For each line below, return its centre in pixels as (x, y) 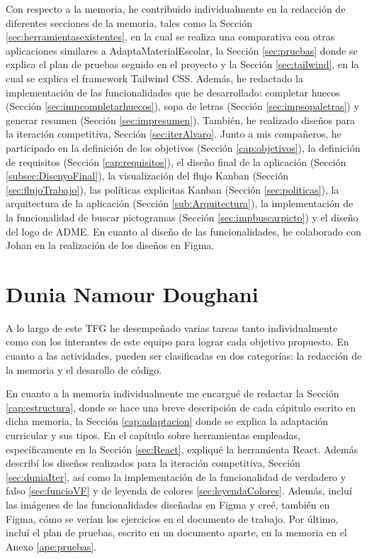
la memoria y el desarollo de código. (84, 369)
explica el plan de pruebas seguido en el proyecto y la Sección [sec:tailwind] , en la (182, 64)
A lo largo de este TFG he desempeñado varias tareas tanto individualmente (172, 327)
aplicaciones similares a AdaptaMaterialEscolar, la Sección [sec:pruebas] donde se (182, 50)
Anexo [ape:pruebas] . (51, 546)
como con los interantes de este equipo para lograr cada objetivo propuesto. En (177, 342)
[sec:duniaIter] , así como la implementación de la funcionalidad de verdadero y (176, 476)
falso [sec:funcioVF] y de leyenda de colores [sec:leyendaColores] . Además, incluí (179, 491)
